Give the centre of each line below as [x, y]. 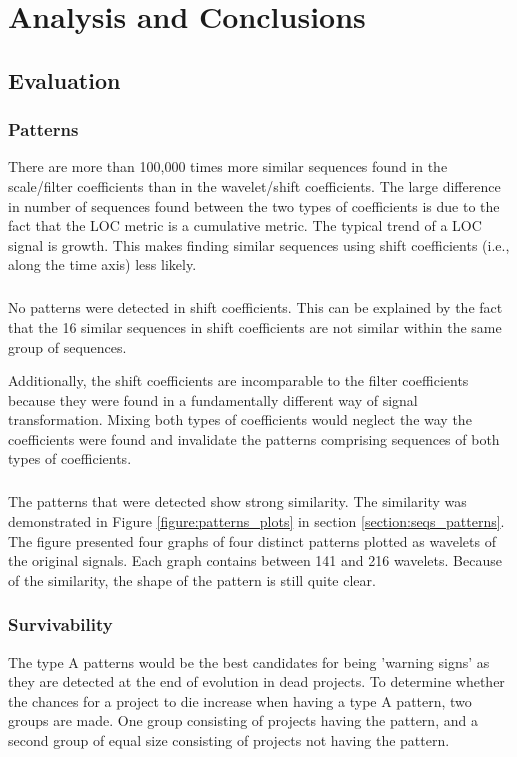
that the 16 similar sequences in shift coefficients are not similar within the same [255, 326]
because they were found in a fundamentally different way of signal [213, 399]
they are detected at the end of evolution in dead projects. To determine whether [256, 681]
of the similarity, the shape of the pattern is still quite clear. [192, 579]
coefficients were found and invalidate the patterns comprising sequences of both [254, 438]
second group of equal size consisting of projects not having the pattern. [229, 740]
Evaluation [64, 79]
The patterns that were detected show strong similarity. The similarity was [237, 501]
